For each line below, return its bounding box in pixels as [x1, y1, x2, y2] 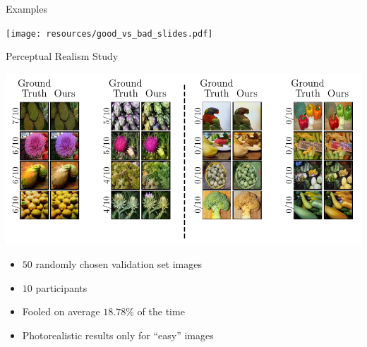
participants [35, 280, 88, 295]
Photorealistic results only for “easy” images [22, 327, 214, 342]
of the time [137, 304, 185, 319]
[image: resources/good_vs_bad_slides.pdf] [6, 28, 213, 39]
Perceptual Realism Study [6, 49, 119, 63]
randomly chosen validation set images [35, 257, 202, 272]
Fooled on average [22, 304, 100, 319]
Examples [6, 1, 47, 16]
